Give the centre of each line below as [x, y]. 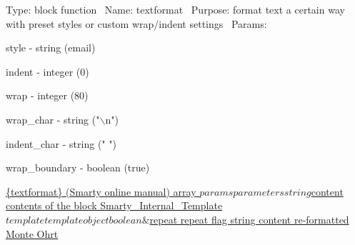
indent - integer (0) [47, 71]
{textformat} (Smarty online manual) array [101, 191]
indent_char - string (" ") [61, 143]
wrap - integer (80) [47, 95]
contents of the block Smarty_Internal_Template [114, 205]
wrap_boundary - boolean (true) [78, 167]
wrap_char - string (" [53, 119]
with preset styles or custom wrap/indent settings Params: [136, 23]
